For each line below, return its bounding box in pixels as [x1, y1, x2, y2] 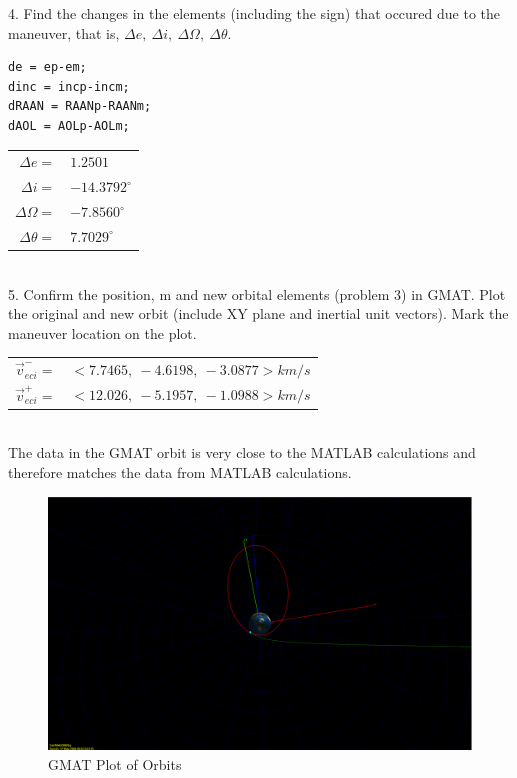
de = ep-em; [8, 60, 87, 75]
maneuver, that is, [8, 22, 120, 43]
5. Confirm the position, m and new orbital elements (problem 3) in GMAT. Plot [8, 283, 506, 304]
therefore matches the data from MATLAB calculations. [8, 461, 352, 482]
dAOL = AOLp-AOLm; [8, 118, 130, 133]
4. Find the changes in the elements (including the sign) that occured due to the [8, 3, 501, 23]
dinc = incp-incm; [8, 79, 130, 94]
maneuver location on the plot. [8, 322, 197, 343]
